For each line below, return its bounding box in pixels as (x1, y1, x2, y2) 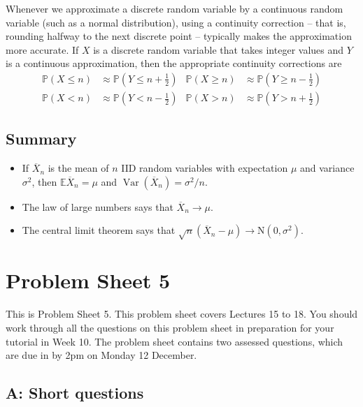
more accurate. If (6, 42, 79, 57)
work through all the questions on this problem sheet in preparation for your (6, 320, 334, 334)
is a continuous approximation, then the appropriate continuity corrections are (6, 56, 342, 71)
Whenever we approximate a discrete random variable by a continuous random (6, 1, 343, 15)
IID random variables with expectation (121, 161, 288, 175)
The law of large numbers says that (22, 199, 173, 214)
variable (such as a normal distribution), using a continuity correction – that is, (6, 15, 346, 29)
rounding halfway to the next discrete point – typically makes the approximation (6, 29, 352, 43)
